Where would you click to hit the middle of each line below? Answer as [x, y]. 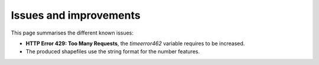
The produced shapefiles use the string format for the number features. [113, 52]
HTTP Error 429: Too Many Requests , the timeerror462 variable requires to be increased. [135, 43]
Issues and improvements [76, 15]
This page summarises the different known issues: [72, 33]
